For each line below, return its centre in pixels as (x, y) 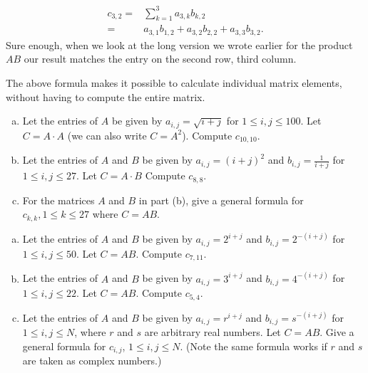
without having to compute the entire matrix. (106, 96)
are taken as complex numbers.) (92, 361)
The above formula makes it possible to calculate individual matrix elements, (174, 83)
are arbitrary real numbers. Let (213, 332)
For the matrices (58, 200)
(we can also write (107, 135)
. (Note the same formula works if (254, 346)
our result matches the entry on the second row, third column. (160, 59)
